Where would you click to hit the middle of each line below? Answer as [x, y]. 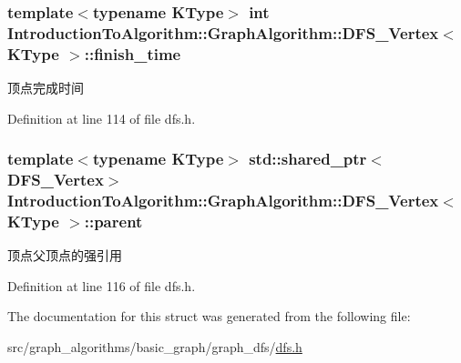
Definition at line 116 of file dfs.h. [102, 285]
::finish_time [133, 53]
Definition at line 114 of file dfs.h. [102, 118]
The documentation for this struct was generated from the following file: [209, 316]
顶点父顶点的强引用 [65, 255]
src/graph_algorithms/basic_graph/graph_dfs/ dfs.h [155, 347]
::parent [113, 221]
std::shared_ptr [308, 159]
